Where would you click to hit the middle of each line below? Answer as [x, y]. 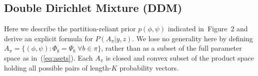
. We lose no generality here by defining [192, 38]
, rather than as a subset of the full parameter [171, 48]
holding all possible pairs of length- [58, 67]
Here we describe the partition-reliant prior [70, 29]
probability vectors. [149, 67]
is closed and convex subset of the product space [180, 57]
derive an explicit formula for [49, 38]
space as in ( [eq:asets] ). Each [48, 57]
